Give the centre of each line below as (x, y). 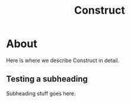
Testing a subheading (47, 79)
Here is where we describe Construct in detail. (63, 60)
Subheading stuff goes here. (41, 93)
